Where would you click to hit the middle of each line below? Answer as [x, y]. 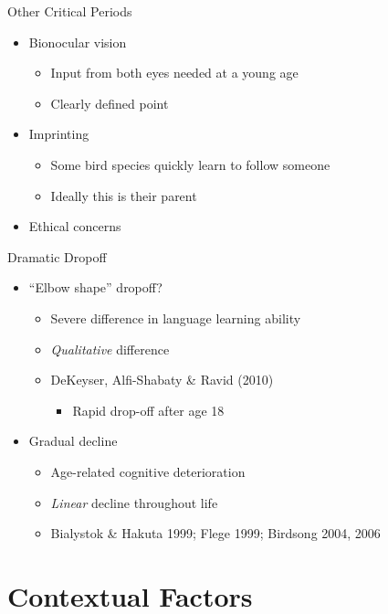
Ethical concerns [75, 226]
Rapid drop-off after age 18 [148, 410]
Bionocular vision [78, 42]
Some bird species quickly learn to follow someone [190, 164]
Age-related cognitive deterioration [148, 471]
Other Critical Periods [70, 11]
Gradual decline [73, 441]
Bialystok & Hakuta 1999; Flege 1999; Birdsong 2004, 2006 [215, 533]
